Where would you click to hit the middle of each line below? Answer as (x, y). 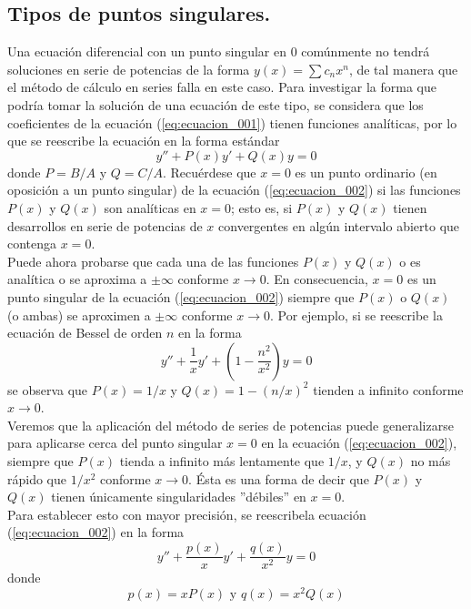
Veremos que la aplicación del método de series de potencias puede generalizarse (230, 425)
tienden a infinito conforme (388, 389)
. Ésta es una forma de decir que (279, 478)
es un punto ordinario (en (366, 172)
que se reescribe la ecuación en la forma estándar (144, 141)
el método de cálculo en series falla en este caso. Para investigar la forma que (222, 87)
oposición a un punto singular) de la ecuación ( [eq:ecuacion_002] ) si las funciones (234, 190)
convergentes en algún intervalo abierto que (339, 225)
